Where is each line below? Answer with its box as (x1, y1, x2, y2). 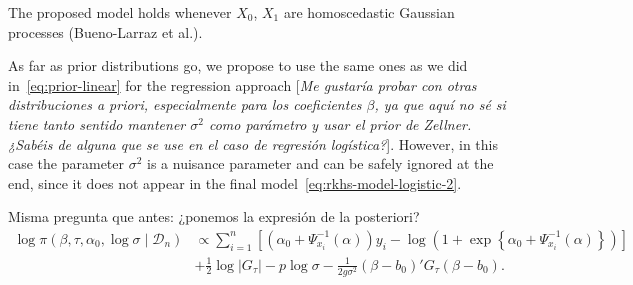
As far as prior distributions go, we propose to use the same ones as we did (8, 55, 468, 76)
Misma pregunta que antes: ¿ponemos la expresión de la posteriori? (8, 206, 420, 227)
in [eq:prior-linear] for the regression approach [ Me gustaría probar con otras (8, 74, 477, 95)
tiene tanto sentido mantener (8, 113, 186, 134)
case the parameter (8, 153, 125, 174)
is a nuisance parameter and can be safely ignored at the (147, 153, 494, 174)
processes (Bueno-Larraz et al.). (8, 21, 203, 42)
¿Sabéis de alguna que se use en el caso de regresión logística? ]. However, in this (8, 133, 498, 154)
